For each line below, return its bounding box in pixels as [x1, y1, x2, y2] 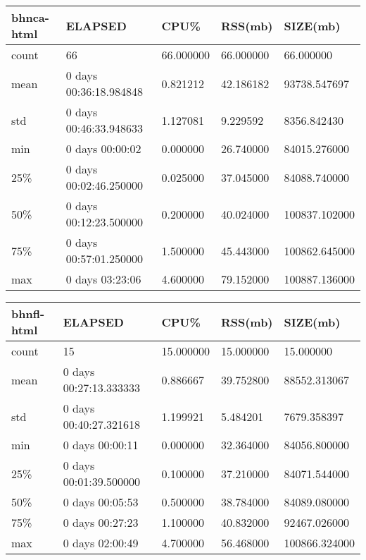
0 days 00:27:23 [63, 514, 139, 530]
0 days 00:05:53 [63, 494, 139, 510]
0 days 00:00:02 [65, 140, 141, 157]
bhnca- [11, 9, 49, 25]
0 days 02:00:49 [63, 535, 139, 551]
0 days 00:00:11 [63, 437, 139, 453]
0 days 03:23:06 [65, 271, 141, 287]
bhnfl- [11, 305, 45, 322]
